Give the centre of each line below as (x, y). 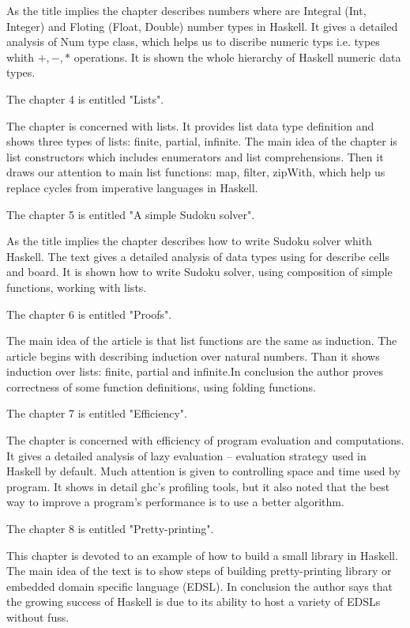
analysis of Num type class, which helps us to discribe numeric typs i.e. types (193, 42)
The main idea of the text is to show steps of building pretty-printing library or (199, 571)
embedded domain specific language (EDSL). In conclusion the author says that (200, 586)
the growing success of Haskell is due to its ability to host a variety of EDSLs (194, 602)
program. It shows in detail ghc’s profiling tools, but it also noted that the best (198, 486)
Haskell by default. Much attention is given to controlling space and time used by (203, 471)
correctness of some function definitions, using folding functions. (161, 386)
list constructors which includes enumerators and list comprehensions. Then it (195, 156)
